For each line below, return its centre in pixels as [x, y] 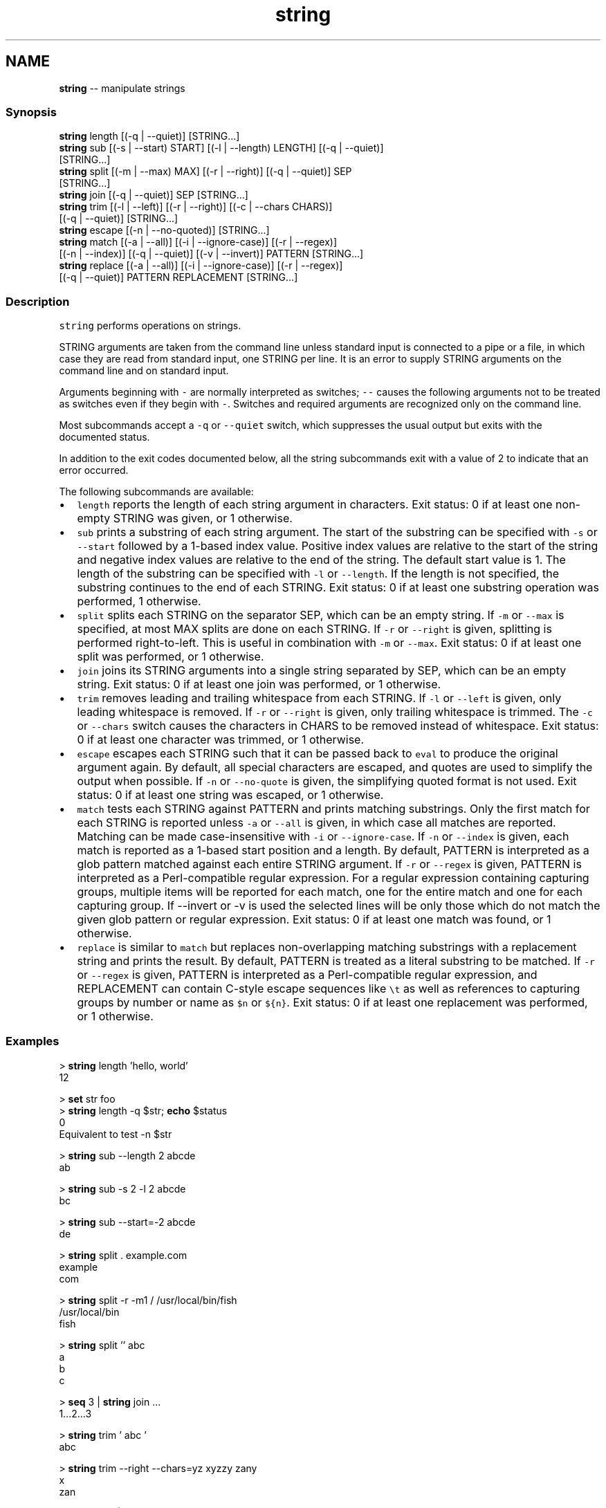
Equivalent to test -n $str [116, 1134]
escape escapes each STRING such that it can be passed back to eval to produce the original [318, 754]
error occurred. [94, 470]
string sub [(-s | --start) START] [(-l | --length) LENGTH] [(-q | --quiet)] [221, 148]
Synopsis [31, 112]
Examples [33, 1041]
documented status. [104, 437]
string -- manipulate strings [122, 88]
